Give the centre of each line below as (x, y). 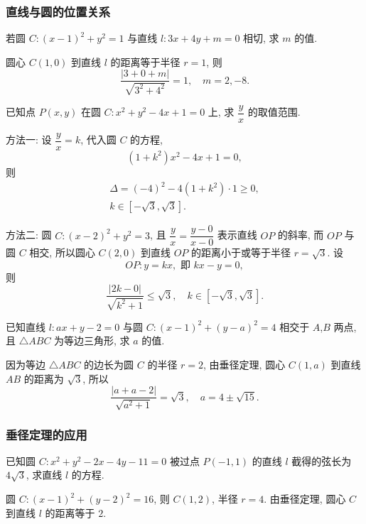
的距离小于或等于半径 (241, 252)
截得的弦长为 (322, 460)
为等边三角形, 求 (92, 340)
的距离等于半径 (145, 61)
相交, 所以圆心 (62, 252)
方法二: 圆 (29, 235)
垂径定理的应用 (47, 434)
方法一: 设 (29, 140)
